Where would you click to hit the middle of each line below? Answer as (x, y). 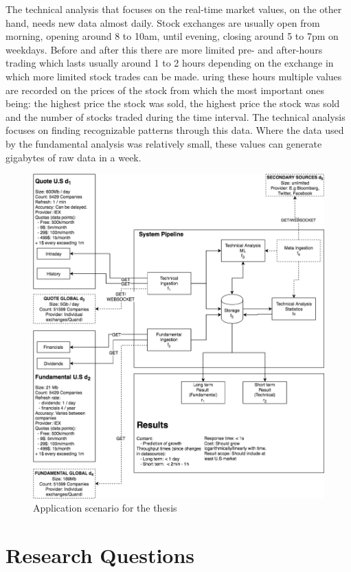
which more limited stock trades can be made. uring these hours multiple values (174, 76)
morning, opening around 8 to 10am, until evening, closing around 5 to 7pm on (172, 36)
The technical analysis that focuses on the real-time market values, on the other (174, 9)
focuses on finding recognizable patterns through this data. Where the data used (175, 130)
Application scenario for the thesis (105, 508)
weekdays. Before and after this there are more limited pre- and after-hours (164, 49)
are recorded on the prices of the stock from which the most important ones (165, 90)
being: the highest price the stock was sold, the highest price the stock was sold (173, 103)
